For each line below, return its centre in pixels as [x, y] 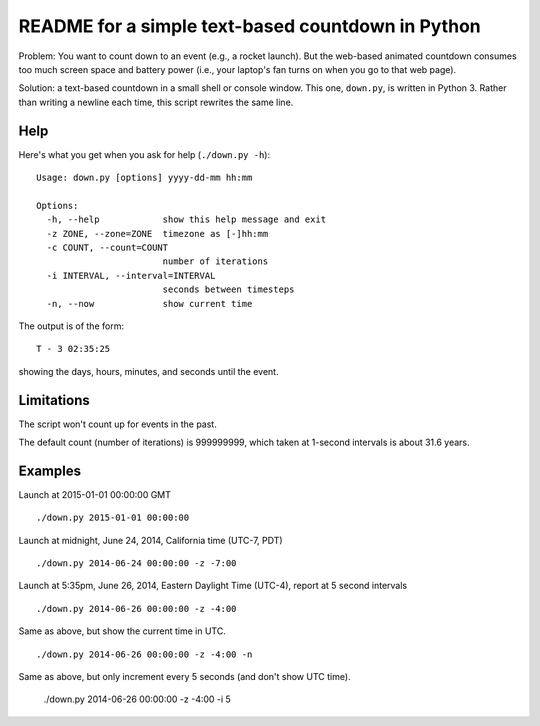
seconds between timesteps [228, 289]
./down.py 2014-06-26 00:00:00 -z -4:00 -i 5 [137, 699]
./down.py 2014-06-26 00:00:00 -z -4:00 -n [144, 654]
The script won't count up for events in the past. [117, 424]
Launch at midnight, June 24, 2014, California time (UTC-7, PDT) [151, 540]
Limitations [54, 400]
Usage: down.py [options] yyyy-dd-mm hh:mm [144, 178]
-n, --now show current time [149, 303]
